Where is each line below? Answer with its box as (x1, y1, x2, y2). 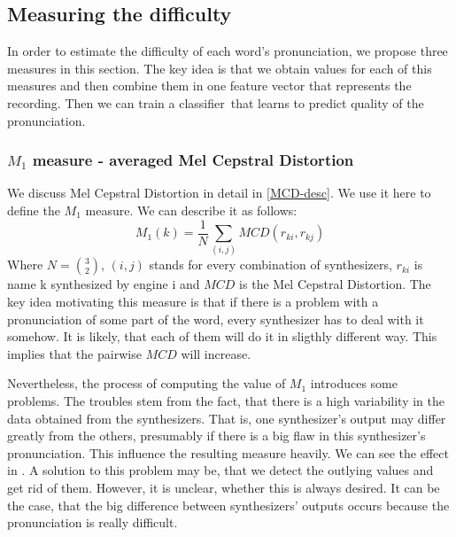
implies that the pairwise (7, 344, 142, 362)
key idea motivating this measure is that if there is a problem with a (7, 292, 379, 310)
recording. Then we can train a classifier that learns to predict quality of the (7, 93, 424, 112)
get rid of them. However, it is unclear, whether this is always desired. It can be (7, 478, 440, 496)
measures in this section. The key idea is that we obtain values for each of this (7, 58, 432, 77)
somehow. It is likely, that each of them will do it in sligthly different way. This (7, 327, 437, 346)
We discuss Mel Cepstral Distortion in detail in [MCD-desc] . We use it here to (7, 183, 431, 202)
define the (7, 200, 60, 219)
